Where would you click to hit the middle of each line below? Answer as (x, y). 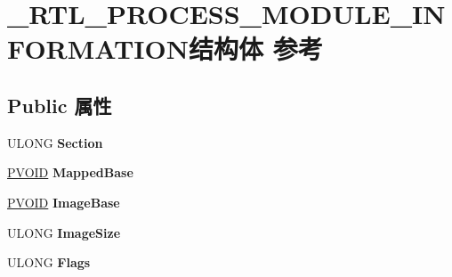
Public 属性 (60, 105)
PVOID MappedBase (70, 172)
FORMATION (98, 49)
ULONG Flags (49, 262)
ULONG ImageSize (64, 232)
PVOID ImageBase (64, 202)
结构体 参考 (255, 49)
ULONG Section (55, 142)
